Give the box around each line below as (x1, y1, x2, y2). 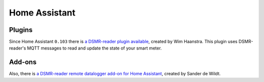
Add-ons (9, 58, 37, 66)
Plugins (9, 26, 33, 34)
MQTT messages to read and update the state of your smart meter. (27, 45, 162, 51)
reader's (9, 45, 26, 51)
